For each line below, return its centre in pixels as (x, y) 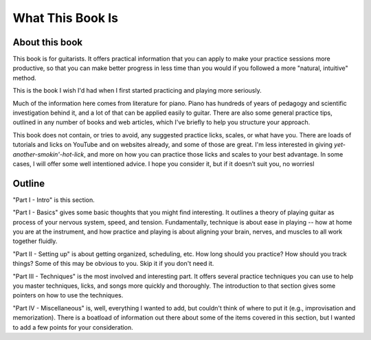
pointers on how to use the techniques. (68, 295)
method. (25, 78)
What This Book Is (65, 18)
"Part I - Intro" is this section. (54, 200)
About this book (47, 42)
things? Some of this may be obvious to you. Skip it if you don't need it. (113, 264)
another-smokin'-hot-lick (48, 154)
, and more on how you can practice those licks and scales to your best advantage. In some (213, 154)
